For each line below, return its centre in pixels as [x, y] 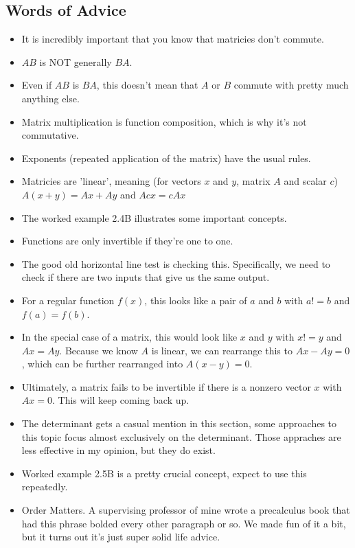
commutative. [50, 135]
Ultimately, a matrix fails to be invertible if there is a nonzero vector [166, 386]
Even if [37, 85]
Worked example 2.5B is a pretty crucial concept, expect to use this [164, 473]
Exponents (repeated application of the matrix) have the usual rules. [166, 158]
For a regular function [68, 300]
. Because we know [99, 350]
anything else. [50, 98]
